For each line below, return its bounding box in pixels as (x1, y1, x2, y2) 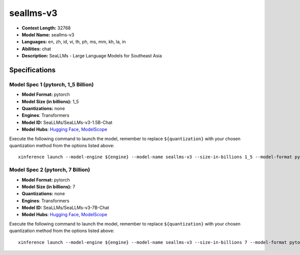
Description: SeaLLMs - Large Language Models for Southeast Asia (21, 53, 162, 59)
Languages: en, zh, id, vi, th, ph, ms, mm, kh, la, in (21, 39, 126, 45)
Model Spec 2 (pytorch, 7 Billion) (9, 166, 90, 173)
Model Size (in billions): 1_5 (21, 98, 79, 104)
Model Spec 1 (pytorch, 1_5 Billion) (9, 81, 94, 88)
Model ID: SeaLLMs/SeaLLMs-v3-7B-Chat (21, 205, 109, 211)
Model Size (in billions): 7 (21, 184, 75, 190)
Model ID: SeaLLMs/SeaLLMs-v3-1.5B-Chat (21, 119, 112, 125)
